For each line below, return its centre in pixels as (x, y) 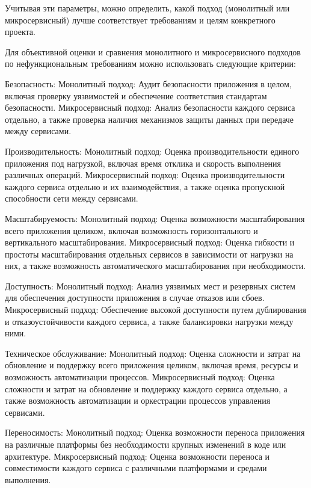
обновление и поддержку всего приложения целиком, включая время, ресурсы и (152, 365)
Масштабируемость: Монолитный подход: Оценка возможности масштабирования (155, 218)
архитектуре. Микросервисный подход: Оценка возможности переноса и (137, 456)
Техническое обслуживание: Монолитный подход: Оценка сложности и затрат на (153, 353)
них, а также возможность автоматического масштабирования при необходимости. (155, 266)
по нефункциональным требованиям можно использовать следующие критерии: (150, 63)
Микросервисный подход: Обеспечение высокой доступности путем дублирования (155, 310)
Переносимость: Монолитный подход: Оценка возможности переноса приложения (155, 432)
